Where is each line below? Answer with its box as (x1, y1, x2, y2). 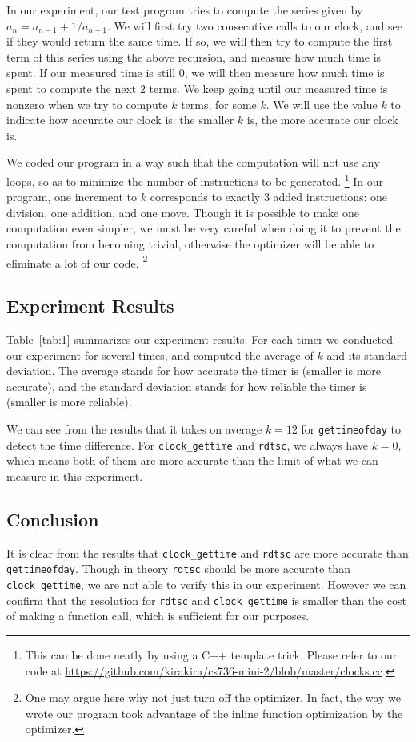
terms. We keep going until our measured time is (149, 79, 388, 96)
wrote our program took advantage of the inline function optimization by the (25, 704, 403, 721)
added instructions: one (273, 188, 388, 205)
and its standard (326, 346, 407, 363)
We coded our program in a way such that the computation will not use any (6, 154, 380, 171)
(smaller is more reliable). (6, 393, 132, 410)
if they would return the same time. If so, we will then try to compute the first (6, 33, 393, 50)
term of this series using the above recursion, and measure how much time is (6, 48, 382, 65)
